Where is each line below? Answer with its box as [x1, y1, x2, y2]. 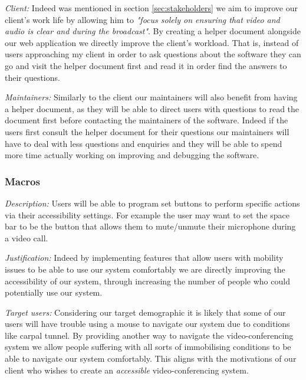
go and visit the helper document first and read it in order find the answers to [5, 59, 287, 71]
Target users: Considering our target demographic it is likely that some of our [5, 306, 286, 318]
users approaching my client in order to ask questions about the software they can [5, 48, 301, 60]
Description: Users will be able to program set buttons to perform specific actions [5, 196, 300, 209]
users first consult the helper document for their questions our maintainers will [5, 125, 289, 137]
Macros [5, 173, 40, 188]
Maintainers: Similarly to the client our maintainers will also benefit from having [5, 91, 298, 103]
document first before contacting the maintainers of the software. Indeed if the [5, 114, 288, 126]
